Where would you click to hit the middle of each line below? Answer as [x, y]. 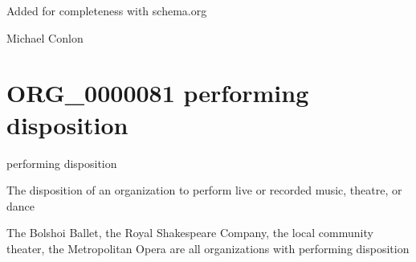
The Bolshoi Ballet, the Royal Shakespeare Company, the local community [190, 233]
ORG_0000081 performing [158, 93]
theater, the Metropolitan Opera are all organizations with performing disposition [208, 248]
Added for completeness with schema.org [107, 10]
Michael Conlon [45, 37]
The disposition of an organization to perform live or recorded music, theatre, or [204, 190]
